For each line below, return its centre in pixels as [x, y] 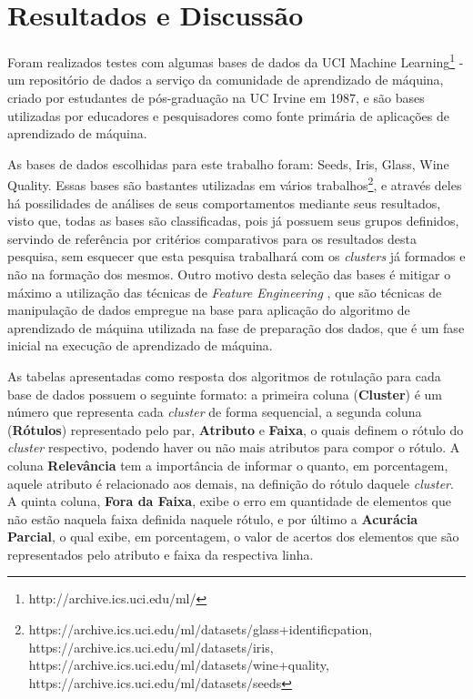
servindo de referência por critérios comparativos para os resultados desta [212, 238]
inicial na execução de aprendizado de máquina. [140, 345]
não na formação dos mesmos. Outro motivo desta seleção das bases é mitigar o [229, 274]
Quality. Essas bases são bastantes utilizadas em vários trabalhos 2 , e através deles [235, 183]
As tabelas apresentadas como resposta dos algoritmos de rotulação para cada [224, 375]
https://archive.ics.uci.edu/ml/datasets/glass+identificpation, [201, 629]
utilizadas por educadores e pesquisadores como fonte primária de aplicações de [228, 115]
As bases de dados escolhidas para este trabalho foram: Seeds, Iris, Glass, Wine [228, 163]
